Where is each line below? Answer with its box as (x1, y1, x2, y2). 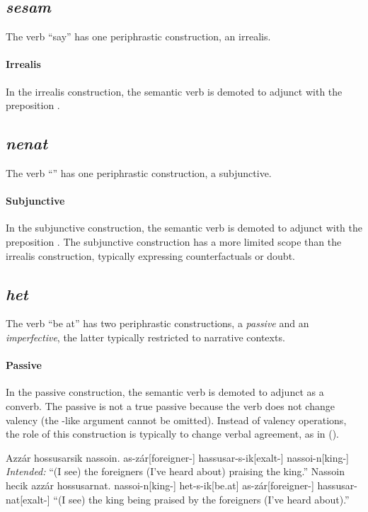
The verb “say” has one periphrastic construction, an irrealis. (6, 29, 271, 44)
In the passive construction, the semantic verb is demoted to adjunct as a (6, 385, 324, 399)
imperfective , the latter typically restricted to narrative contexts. (6, 329, 285, 344)
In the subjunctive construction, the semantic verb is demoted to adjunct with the (6, 220, 362, 235)
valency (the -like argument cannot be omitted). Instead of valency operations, (6, 412, 347, 427)
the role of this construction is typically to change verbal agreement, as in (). (6, 426, 340, 441)
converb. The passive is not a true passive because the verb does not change (6, 398, 335, 413)
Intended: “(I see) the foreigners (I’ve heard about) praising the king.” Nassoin (6, 464, 345, 479)
